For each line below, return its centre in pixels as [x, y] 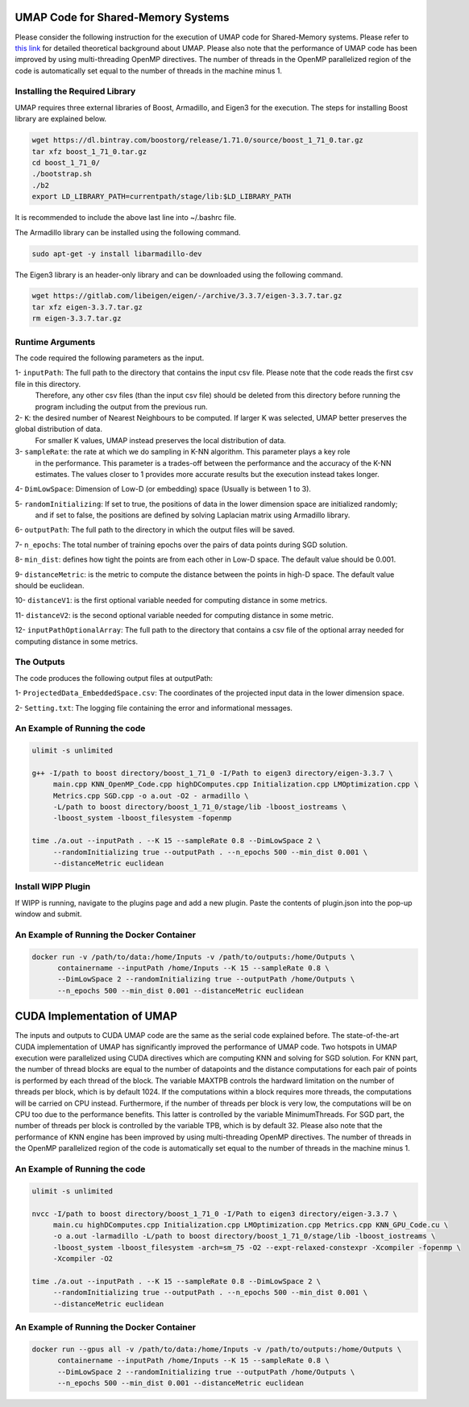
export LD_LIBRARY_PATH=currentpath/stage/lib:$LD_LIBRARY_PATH [162, 197]
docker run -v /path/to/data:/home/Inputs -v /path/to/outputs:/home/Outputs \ [193, 957]
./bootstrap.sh [62, 174]
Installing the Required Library [75, 91]
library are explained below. [61, 119]
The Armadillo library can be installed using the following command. [128, 232]
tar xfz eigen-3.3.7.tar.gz [87, 307]
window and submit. [48, 914]
